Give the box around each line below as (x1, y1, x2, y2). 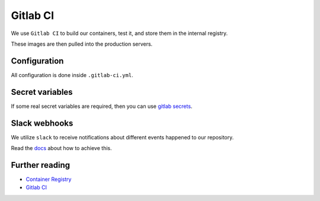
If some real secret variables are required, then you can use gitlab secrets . (11, 103, 193, 110)
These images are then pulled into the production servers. (11, 40, 153, 47)
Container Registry (25, 176, 72, 183)
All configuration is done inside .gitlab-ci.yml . (11, 71, 133, 78)
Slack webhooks (11, 118, 73, 128)
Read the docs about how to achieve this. (11, 145, 112, 152)
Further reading (11, 160, 71, 170)
